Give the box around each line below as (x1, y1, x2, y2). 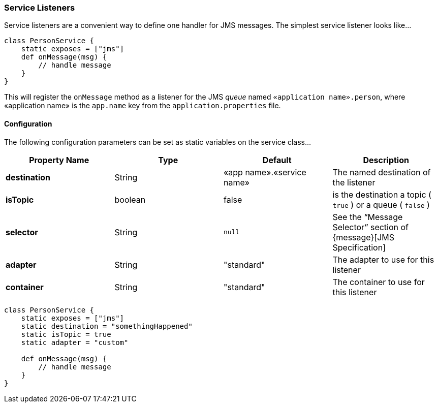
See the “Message (332, 211, 403, 222)
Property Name (29, 154, 89, 165)
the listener (332, 177, 376, 187)
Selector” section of (332, 222, 409, 232)
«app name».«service (224, 167, 306, 177)
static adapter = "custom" (21, 338, 129, 347)
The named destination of (332, 167, 431, 177)
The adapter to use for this (332, 254, 434, 265)
